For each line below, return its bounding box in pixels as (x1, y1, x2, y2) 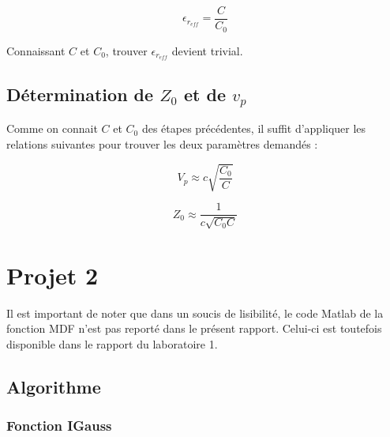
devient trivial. (171, 42, 243, 58)
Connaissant (6, 42, 66, 58)
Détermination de (6, 81, 154, 106)
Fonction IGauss (6, 416, 112, 435)
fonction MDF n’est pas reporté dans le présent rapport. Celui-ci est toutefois (6, 320, 382, 337)
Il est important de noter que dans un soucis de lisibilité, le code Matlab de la (6, 304, 384, 321)
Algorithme (6, 374, 101, 398)
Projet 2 (6, 258, 99, 291)
